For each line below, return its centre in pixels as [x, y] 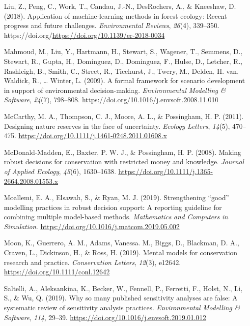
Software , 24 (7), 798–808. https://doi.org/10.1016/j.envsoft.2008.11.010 [111, 100]
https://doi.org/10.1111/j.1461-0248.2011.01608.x [93, 135]
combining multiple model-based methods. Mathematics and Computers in [116, 217]
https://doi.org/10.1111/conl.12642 [57, 272]
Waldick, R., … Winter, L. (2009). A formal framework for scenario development [125, 80]
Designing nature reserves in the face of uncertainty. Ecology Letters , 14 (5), [117, 126]
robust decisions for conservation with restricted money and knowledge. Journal [124, 162]
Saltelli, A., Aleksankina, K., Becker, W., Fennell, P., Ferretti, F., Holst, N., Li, [123, 288]
